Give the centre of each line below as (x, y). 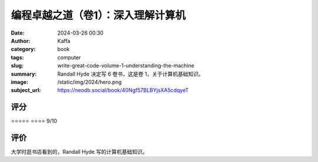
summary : (24, 74)
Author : (21, 41)
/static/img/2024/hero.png (90, 82)
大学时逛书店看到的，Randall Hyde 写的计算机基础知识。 (79, 152)
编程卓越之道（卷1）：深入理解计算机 (98, 15)
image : (20, 82)
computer (69, 57)
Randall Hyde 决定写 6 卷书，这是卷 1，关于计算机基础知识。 (131, 74)
